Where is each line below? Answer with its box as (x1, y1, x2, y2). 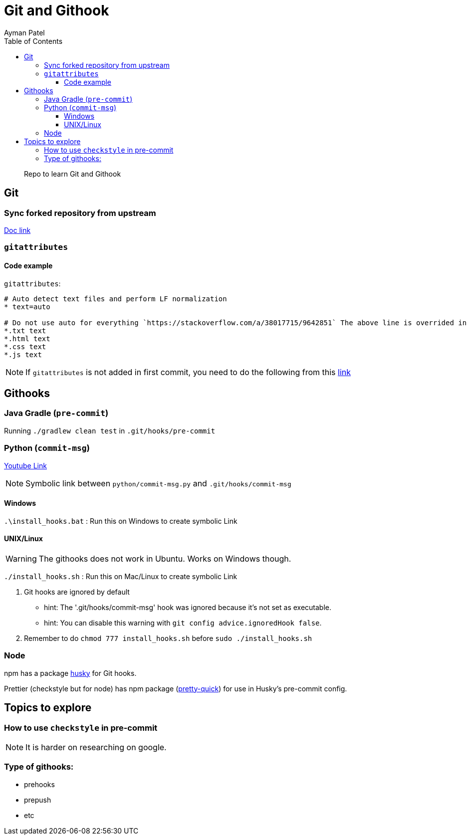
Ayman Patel (4, 28, 45, 37)
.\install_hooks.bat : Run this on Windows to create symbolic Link (4, 516, 237, 525)
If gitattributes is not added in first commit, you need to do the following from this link (25, 367, 351, 377)
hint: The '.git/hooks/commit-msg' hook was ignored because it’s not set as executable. (44, 603, 331, 612)
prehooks (24, 780, 55, 789)
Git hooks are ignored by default (24, 587, 130, 596)
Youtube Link (4, 461, 47, 470)
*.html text (4, 334, 50, 343)
